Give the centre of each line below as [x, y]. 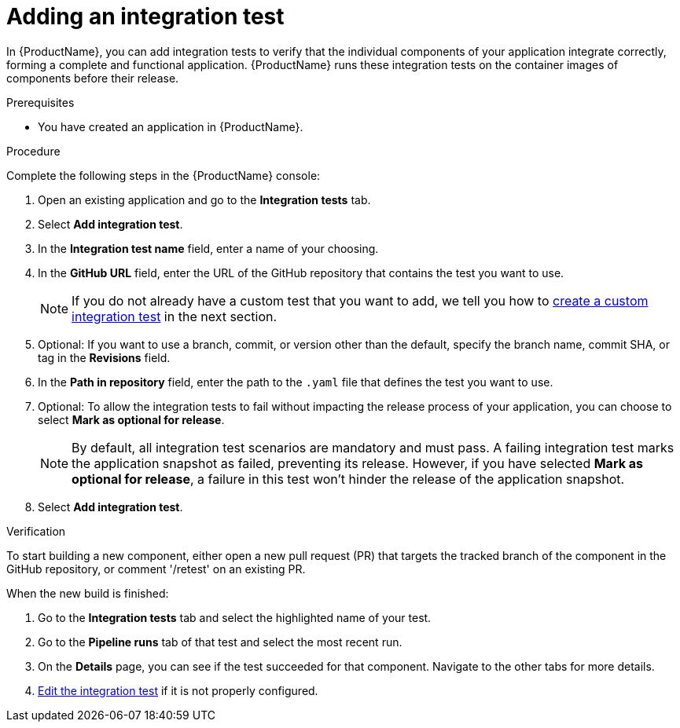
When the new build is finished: [88, 593]
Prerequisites [40, 102]
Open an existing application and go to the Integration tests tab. [204, 199]
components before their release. [93, 78]
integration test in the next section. [175, 316]
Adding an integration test [145, 16]
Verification [36, 531]
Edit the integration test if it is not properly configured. [178, 690]
